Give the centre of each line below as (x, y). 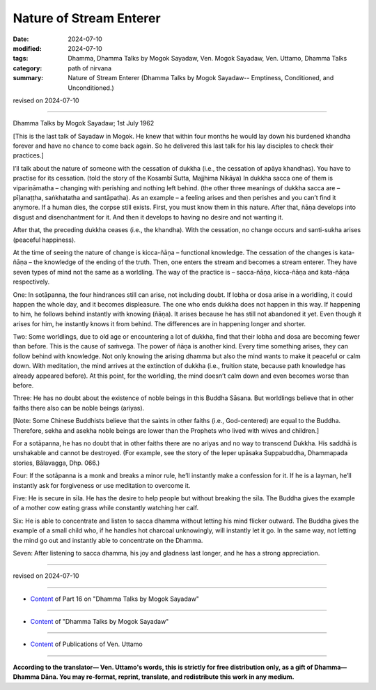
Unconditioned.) (91, 88)
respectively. (31, 282)
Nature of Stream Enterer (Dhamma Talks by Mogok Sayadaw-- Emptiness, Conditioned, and (201, 78)
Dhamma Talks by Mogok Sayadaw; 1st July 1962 (84, 123)
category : (28, 68)
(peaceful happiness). (44, 240)
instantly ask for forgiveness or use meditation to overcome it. (102, 485)
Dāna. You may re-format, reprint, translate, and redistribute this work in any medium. (168, 677)
